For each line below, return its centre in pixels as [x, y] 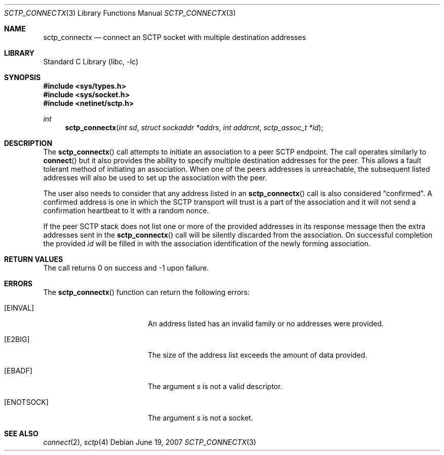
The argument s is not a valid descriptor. [215, 386]
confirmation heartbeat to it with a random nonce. [126, 211]
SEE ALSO [21, 433]
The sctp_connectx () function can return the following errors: [146, 292]
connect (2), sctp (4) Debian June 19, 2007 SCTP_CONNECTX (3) [150, 442]
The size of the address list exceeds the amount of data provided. [257, 355]
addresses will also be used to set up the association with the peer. [155, 178]
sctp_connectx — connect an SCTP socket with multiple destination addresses [175, 37]
